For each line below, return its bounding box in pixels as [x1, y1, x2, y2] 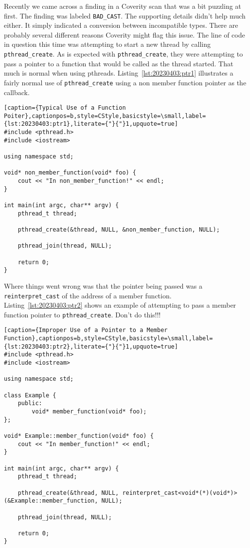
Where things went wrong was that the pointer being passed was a [4, 280, 203, 291]
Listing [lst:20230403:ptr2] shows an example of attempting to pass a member [4, 300, 236, 310]
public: [18, 400, 42, 407]
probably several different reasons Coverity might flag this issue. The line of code [4, 29, 245, 39]
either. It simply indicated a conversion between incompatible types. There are [4, 20, 238, 30]
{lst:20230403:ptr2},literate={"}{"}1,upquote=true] [4, 343, 178, 350]
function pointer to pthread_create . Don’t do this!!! [4, 309, 161, 319]
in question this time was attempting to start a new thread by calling [4, 39, 211, 49]
